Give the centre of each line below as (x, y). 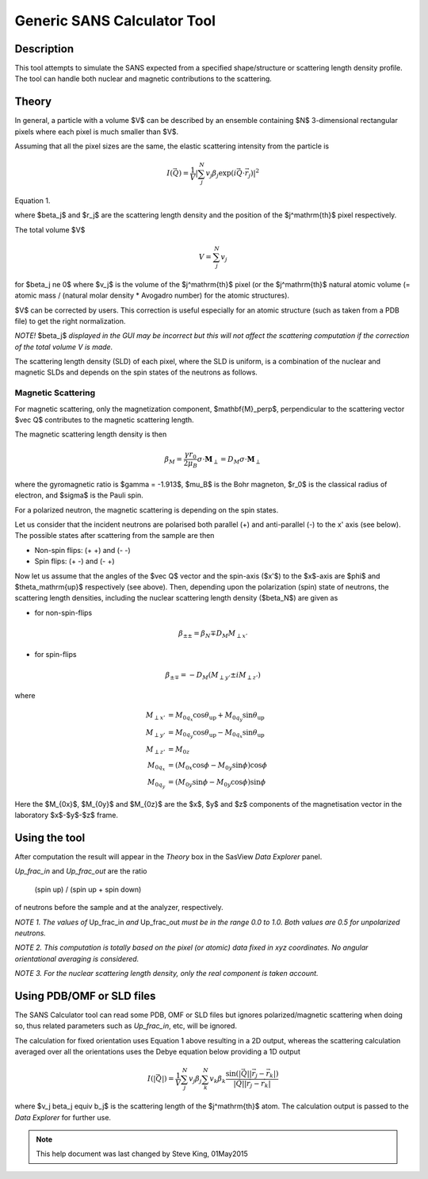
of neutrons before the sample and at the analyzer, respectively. (119, 908)
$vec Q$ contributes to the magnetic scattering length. (104, 420)
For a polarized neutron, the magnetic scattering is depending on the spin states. (147, 510)
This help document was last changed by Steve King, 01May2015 (142, 1154)
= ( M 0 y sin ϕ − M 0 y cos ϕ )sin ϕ (217, 783)
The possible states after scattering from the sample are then (115, 536)
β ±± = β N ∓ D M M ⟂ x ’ (213, 634)
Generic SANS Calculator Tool (115, 21)
